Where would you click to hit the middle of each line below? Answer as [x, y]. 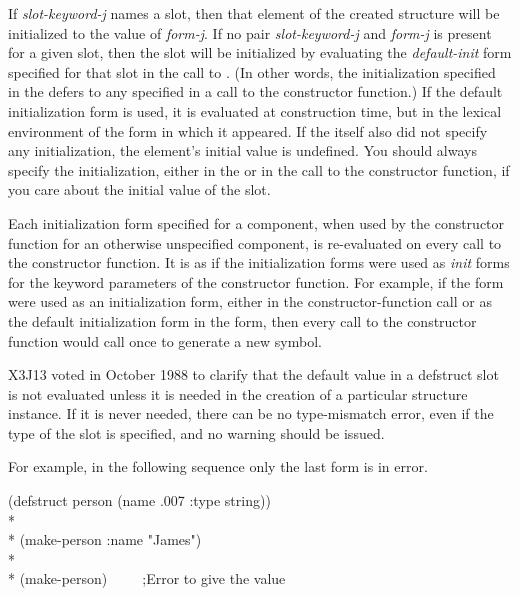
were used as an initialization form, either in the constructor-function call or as [250, 301]
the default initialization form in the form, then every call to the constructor [242, 320]
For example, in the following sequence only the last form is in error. [218, 466]
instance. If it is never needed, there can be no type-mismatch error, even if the [251, 413]
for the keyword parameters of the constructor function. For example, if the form [256, 281]
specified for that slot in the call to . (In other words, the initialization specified [252, 71]
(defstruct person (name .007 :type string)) [139, 500]
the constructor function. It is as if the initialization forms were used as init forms [259, 262]
